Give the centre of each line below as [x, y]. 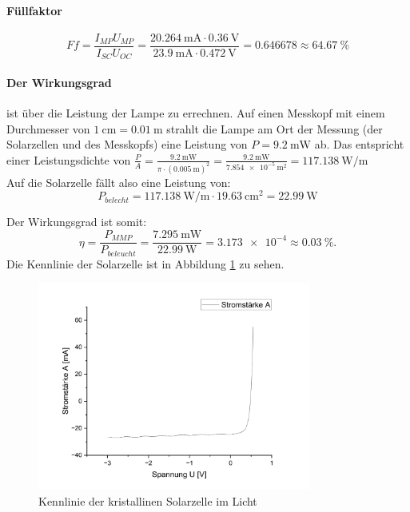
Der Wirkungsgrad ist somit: [77, 222]
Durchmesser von [48, 128]
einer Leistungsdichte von [69, 159]
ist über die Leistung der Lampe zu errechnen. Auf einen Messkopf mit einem [196, 113]
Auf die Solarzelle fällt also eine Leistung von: [119, 182]
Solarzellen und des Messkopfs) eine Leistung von [127, 144]
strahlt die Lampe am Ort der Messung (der [275, 128]
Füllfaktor [34, 10]
